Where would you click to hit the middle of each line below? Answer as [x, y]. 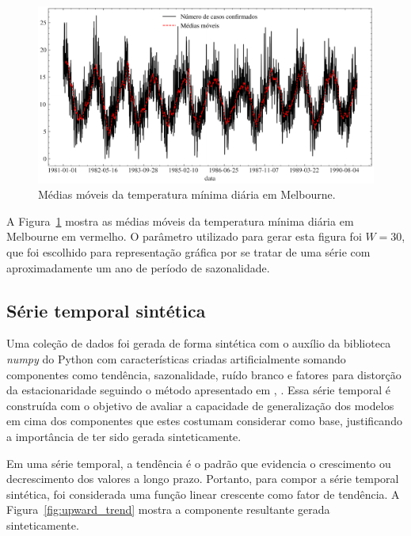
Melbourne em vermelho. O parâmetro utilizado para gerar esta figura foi [184, 236]
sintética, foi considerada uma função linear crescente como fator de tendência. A [203, 494]
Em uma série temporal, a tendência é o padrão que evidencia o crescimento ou [199, 463]
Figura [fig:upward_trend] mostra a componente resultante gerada [168, 509]
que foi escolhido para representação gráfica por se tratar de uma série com [188, 251]
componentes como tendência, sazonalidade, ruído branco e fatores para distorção [204, 374]
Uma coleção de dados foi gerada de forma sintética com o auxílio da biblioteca [199, 343]
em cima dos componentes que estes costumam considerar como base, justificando [204, 421]
